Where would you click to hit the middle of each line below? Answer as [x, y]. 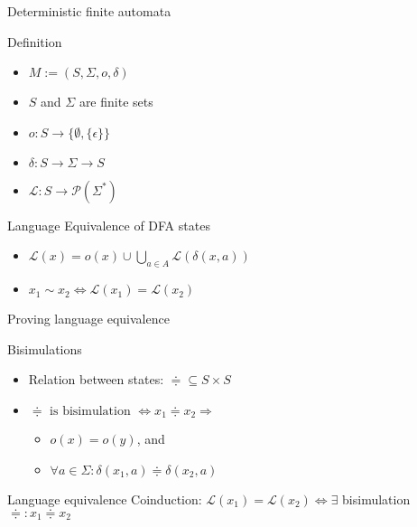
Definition [35, 41]
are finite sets [116, 102]
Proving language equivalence [88, 319]
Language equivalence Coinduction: [105, 499]
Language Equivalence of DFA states [109, 225]
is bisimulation [90, 411]
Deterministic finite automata [89, 11]
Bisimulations [45, 348]
